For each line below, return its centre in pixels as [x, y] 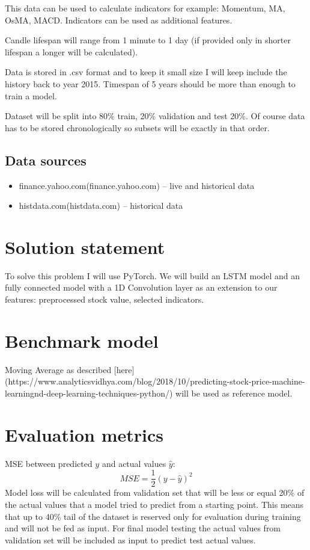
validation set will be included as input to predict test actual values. [130, 539]
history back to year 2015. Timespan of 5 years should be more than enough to [150, 83]
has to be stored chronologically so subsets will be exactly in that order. [137, 127]
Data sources [46, 160]
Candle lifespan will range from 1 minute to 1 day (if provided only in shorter [148, 40]
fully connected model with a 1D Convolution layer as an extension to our [141, 287]
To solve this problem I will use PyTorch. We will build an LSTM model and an [153, 275]
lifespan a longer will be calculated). [71, 51]
